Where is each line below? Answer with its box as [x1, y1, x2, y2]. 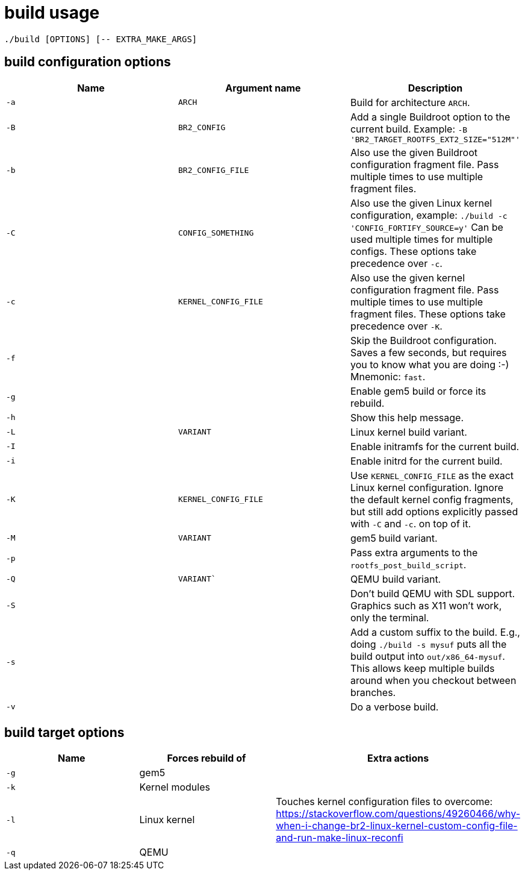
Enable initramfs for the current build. [350, 440, 520, 453]
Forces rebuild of [167, 752, 246, 765]
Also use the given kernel [350, 271, 465, 284]
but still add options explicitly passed [350, 505, 518, 518]
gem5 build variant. [350, 532, 438, 544]
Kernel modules [139, 781, 210, 794]
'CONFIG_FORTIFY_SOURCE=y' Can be [350, 221, 503, 233]
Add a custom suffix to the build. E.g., [350, 626, 520, 638]
